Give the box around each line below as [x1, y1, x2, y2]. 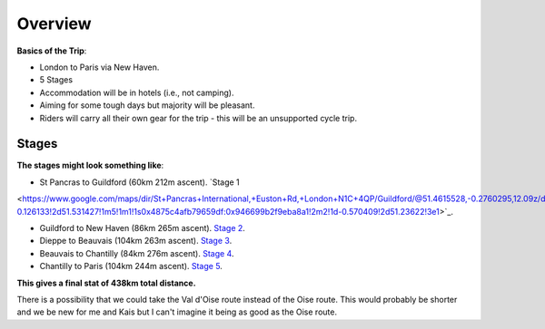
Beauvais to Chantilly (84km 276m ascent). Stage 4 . [39, 247, 234, 258]
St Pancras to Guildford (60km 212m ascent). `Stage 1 [39, 177, 240, 188]
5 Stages [39, 74, 73, 85]
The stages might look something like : [16, 160, 164, 171]
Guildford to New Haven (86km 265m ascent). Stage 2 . [39, 222, 245, 233]
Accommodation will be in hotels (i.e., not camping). [39, 87, 234, 98]
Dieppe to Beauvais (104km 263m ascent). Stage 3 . [39, 236, 233, 247]
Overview [16, 14, 92, 34]
